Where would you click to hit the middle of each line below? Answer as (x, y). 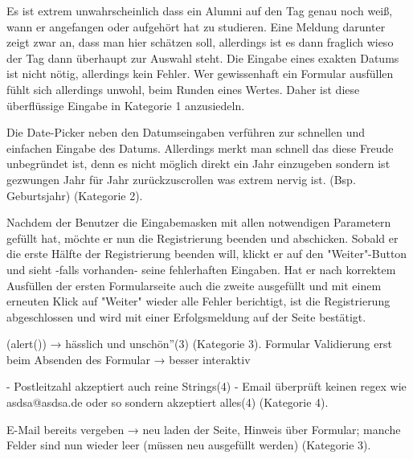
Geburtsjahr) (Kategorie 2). (75, 195)
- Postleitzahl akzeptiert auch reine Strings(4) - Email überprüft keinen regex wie (206, 386)
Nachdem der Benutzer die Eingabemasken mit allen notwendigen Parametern (199, 222)
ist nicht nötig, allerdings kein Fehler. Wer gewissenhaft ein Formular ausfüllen (200, 74)
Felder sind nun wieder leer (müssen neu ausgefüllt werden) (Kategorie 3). (189, 445)
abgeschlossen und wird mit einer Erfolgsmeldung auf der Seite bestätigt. (186, 316)
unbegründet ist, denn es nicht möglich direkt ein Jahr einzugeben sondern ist (198, 164)
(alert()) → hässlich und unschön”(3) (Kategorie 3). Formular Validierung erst (199, 344)
